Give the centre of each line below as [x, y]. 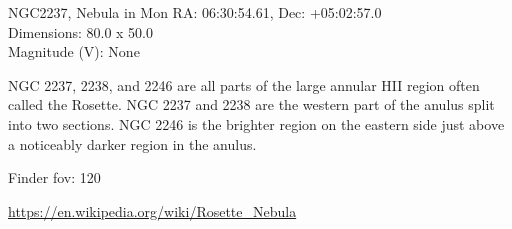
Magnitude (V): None [74, 51]
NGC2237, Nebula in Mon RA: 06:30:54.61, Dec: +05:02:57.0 [195, 12]
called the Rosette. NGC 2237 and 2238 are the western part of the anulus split [251, 104]
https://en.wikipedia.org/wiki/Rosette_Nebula [152, 210]
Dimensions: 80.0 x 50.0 [81, 31]
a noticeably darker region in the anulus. [132, 143]
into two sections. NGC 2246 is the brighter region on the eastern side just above [256, 123]
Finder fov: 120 [54, 177]
